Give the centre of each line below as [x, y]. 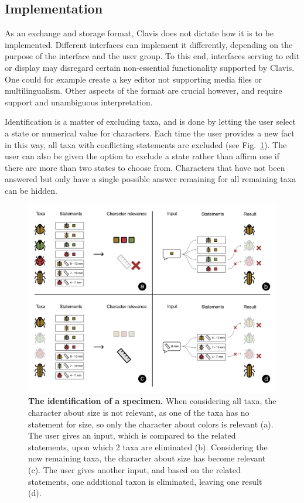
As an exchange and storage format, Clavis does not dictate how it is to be [139, 33]
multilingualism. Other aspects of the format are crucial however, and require [144, 90]
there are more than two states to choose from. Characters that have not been [145, 167]
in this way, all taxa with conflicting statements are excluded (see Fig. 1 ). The [146, 144]
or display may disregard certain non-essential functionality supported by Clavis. [150, 67]
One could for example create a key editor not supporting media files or [134, 79]
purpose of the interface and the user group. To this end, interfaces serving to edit [152, 56]
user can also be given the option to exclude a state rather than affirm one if [142, 156]
